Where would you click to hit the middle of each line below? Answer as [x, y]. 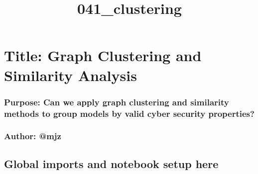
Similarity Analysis [70, 75]
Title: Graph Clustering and [103, 55]
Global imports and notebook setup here [111, 163]
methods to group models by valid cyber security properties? [129, 113]
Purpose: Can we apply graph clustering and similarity [117, 102]
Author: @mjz [33, 136]
